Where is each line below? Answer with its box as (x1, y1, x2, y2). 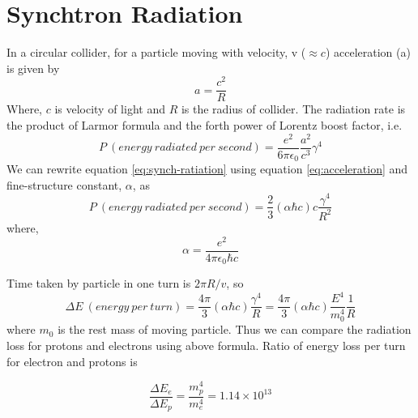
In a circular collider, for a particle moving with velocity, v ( (6, 44, 306, 61)
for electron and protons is (6, 352, 138, 369)
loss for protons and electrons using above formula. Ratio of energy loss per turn (6, 336, 406, 353)
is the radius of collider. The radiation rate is (181, 100, 406, 117)
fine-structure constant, (6, 176, 122, 193)
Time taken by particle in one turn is (6, 275, 191, 292)
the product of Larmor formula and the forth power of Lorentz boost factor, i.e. (6, 117, 403, 134)
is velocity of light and (54, 100, 165, 117)
